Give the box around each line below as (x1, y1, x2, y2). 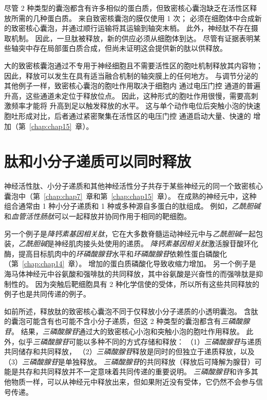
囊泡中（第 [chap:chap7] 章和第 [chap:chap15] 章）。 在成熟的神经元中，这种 (4, 190, 257, 201)
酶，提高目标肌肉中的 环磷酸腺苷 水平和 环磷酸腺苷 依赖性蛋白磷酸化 (4, 248, 227, 259)
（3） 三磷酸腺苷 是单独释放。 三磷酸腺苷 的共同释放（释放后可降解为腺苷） (4, 356, 255, 367)
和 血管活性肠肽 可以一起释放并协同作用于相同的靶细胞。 (4, 211, 191, 222)
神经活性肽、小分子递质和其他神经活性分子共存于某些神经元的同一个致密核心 (4, 180, 263, 191)
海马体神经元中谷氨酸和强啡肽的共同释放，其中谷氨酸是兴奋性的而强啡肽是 (4, 268, 256, 279)
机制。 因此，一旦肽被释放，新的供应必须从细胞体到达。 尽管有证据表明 (11, 32, 254, 43)
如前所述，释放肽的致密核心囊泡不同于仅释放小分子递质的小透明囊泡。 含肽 (4, 305, 258, 316)
